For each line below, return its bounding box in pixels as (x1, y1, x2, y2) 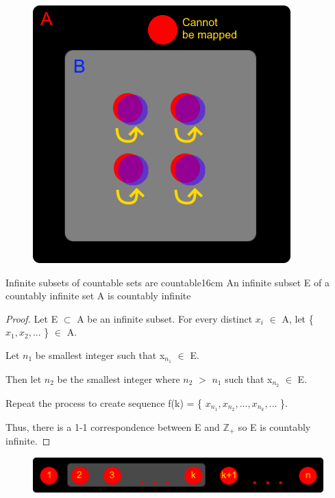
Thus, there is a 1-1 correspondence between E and (5, 419, 220, 434)
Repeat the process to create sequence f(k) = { (5, 395, 203, 410)
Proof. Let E (5, 311, 58, 325)
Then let (5, 371, 42, 386)
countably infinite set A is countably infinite (5, 288, 191, 303)
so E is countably (238, 419, 311, 434)
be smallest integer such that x (35, 347, 165, 362)
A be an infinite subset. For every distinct (77, 311, 253, 325)
